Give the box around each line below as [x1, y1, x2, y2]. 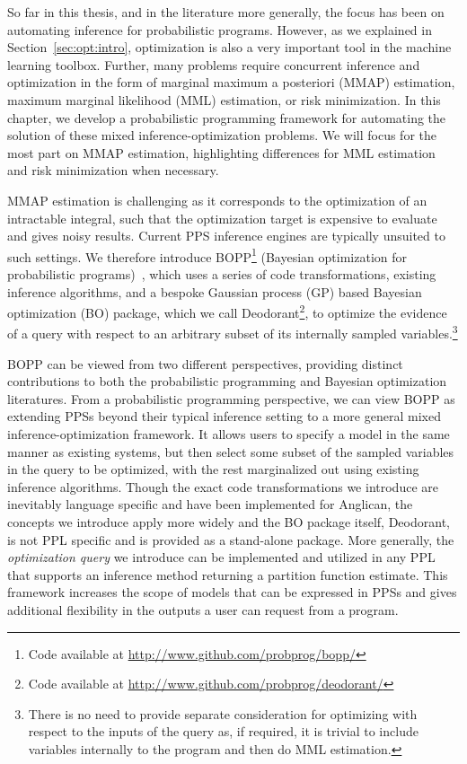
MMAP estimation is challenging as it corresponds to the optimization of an [7, 190, 427, 209]
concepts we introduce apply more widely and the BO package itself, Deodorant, [7, 513, 450, 531]
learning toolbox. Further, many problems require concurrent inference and [7, 55, 420, 74]
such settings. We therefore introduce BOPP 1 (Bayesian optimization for [7, 244, 407, 266]
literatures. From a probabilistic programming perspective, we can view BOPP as [7, 389, 455, 408]
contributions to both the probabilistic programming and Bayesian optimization [7, 372, 447, 391]
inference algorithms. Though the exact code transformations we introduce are [7, 477, 438, 496]
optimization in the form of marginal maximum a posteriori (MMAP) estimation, [7, 73, 455, 92]
